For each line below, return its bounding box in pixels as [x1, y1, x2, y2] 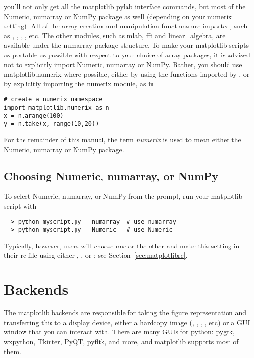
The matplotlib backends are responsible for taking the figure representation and [4, 307, 247, 318]
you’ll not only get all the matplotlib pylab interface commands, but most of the [4, 1, 246, 11]
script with [4, 200, 37, 211]
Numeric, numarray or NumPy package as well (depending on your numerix [4, 11, 232, 21]
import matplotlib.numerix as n [4, 104, 109, 111]
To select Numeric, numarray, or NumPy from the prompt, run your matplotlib [4, 191, 243, 201]
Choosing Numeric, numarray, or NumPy [4, 168, 219, 183]
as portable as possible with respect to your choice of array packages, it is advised [4, 49, 250, 59]
